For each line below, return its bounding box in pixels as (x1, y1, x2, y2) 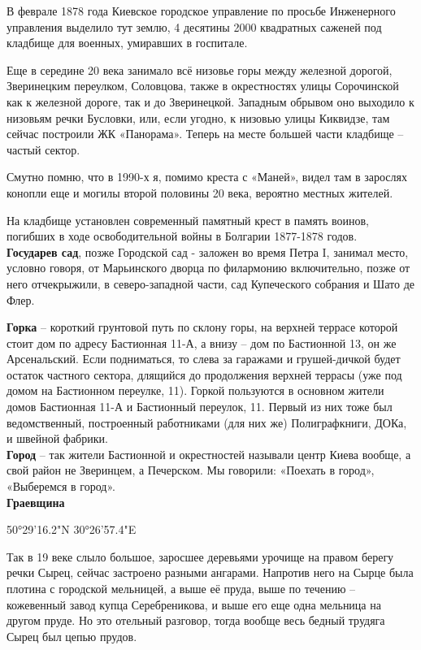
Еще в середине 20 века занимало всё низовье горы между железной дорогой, (7, 61, 393, 78)
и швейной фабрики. (7, 430, 108, 447)
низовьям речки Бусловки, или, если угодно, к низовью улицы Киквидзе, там (7, 109, 390, 126)
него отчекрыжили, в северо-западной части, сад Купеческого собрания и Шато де (7, 275, 414, 292)
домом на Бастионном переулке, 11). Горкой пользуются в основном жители (7, 382, 384, 399)
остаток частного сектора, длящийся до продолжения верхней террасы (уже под (7, 366, 402, 383)
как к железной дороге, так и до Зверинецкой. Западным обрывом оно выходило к (7, 93, 414, 110)
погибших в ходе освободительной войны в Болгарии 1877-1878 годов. (7, 227, 358, 245)
